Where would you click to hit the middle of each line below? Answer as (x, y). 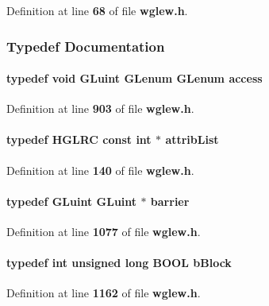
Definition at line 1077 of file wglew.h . (104, 232)
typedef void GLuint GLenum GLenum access (134, 78)
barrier (170, 201)
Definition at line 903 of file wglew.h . (100, 108)
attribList (192, 139)
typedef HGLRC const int (79, 139)
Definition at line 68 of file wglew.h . (97, 10)
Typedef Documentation (86, 46)
